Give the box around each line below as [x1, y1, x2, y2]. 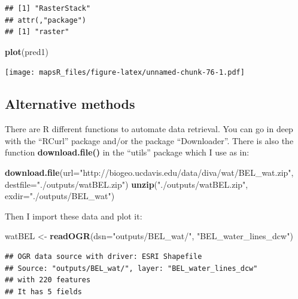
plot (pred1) [5, 45, 48, 57]
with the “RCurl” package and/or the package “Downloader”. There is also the [5, 134, 294, 147]
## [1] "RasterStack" [5, 4, 91, 13]
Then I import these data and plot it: [5, 209, 142, 222]
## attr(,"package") [5, 16, 87, 25]
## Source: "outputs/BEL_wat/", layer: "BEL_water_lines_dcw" [5, 264, 258, 273]
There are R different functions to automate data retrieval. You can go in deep [5, 123, 293, 135]
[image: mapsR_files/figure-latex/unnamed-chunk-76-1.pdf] [5, 68, 245, 77]
